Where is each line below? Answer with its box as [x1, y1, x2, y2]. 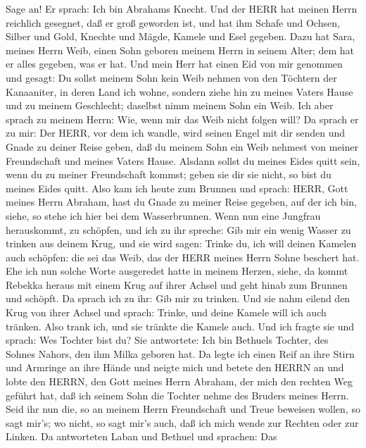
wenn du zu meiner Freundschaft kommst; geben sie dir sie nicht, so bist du [6, 167, 332, 182]
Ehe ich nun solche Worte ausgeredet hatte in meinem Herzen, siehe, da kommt [6, 263, 348, 278]
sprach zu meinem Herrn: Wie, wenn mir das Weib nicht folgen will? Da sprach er [6, 111, 359, 126]
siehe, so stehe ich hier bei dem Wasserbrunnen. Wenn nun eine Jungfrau [6, 208, 321, 223]
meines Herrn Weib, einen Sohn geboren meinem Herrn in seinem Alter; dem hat [6, 42, 355, 57]
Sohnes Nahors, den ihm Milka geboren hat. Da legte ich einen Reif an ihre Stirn [6, 346, 355, 361]
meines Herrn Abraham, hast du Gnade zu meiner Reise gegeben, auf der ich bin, [6, 194, 357, 209]
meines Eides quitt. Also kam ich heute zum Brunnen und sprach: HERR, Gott [6, 180, 348, 195]
